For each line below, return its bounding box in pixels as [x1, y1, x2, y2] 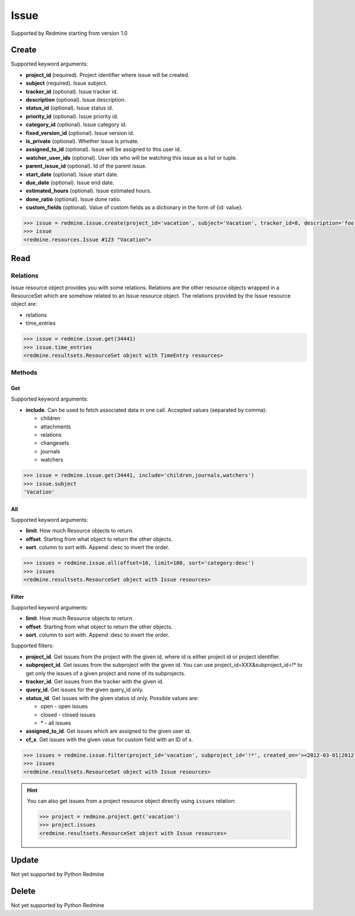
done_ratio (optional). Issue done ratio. [25, 195, 121, 202]
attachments [40, 423, 71, 430]
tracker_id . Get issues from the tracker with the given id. [25, 678, 164, 685]
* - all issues [40, 719, 71, 726]
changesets [40, 440, 69, 447]
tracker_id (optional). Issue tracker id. [25, 88, 118, 95]
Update [11, 855, 39, 865]
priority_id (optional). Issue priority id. [25, 112, 118, 120]
